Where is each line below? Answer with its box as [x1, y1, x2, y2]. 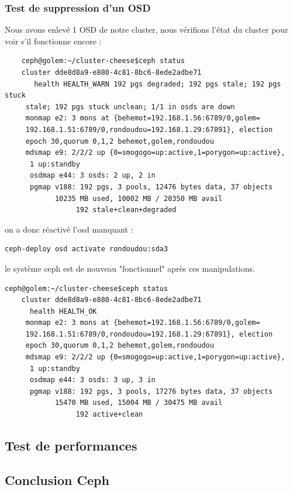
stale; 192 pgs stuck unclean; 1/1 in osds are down [25, 102, 235, 111]
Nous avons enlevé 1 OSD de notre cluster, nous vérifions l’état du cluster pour [5, 23, 288, 36]
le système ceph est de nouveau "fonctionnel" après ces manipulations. [5, 262, 255, 274]
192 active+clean [75, 410, 143, 419]
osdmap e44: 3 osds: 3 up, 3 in [29, 376, 156, 384]
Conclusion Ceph [5, 470, 109, 488]
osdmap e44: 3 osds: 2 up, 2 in [29, 171, 156, 180]
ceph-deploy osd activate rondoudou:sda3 [5, 245, 168, 254]
